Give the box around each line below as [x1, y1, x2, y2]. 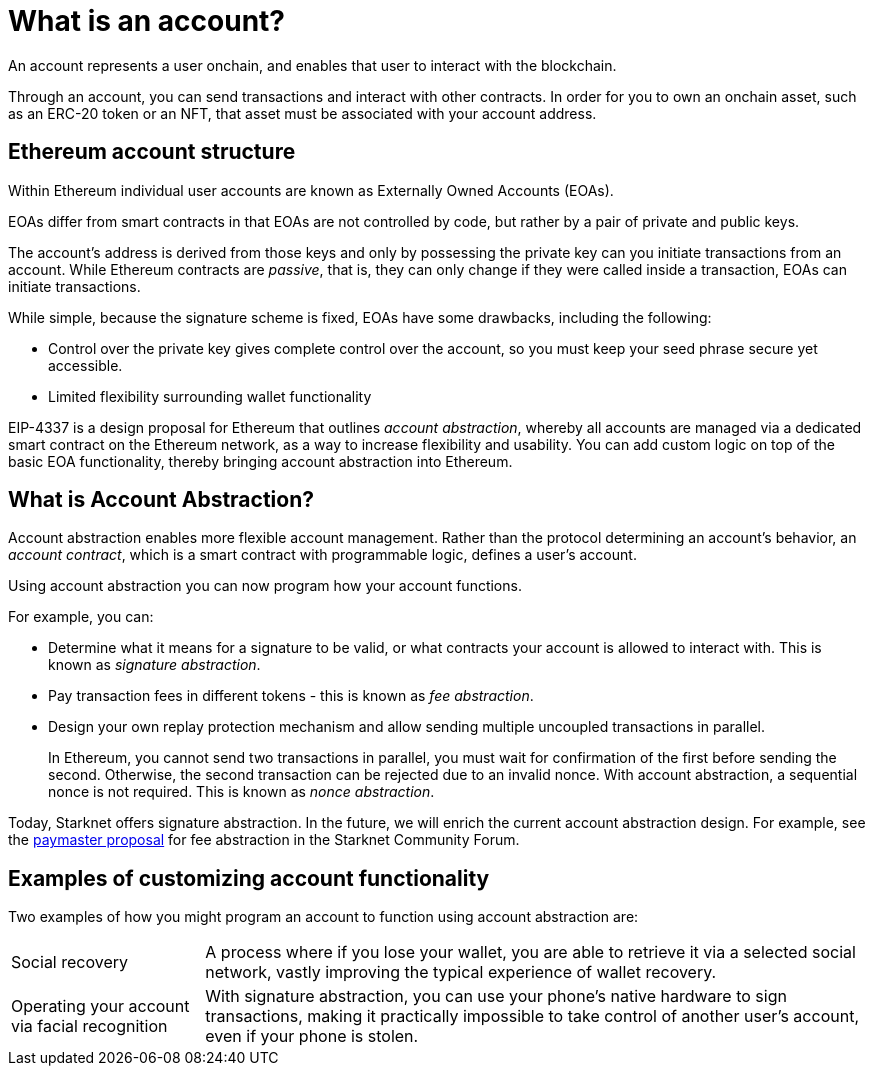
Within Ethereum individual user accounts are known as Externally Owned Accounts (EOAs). [8, 181, 614, 199]
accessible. [48, 356, 123, 374]
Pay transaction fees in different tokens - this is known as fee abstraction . [48, 687, 534, 705]
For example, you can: [8, 608, 154, 626]
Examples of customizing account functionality [8, 865, 490, 891]
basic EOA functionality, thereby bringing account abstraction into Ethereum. [8, 452, 513, 470]
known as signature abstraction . [48, 656, 261, 674]
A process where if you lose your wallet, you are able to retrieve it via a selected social [205, 942, 856, 963]
